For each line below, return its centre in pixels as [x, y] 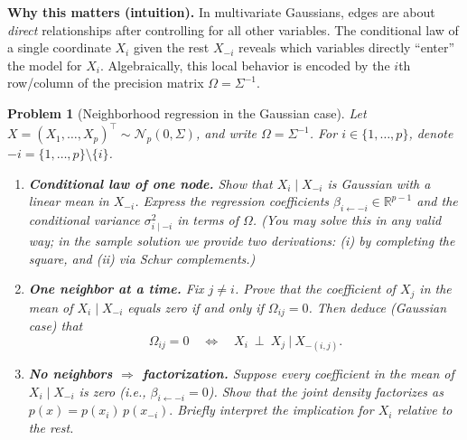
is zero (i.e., [112, 391]
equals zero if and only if [196, 307]
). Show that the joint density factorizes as [326, 391]
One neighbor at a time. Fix [116, 289]
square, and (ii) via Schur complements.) [142, 258]
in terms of [208, 220]
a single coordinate [59, 47]
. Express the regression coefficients [232, 201]
